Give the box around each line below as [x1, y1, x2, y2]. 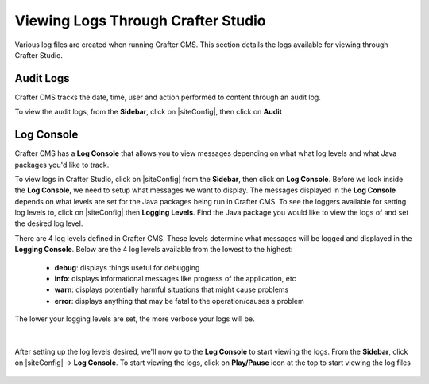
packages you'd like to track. [14, 160, 110, 169]
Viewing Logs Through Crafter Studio [14, 12, 266, 29]
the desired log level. [14, 219, 83, 228]
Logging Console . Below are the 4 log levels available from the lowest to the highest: [14, 245, 293, 254]
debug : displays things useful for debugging [54, 262, 200, 272]
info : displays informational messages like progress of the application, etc [54, 274, 297, 284]
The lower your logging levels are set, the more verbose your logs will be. [14, 314, 255, 324]
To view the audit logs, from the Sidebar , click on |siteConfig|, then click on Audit [14, 107, 282, 117]
